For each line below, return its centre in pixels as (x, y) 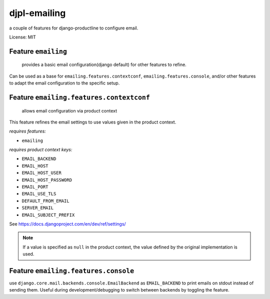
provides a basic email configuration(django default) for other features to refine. (104, 64)
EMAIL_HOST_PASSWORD (47, 180)
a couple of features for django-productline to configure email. (74, 28)
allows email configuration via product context (69, 110)
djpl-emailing (37, 13)
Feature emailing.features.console (72, 271)
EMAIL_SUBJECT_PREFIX (48, 215)
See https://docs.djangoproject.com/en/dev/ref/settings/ (67, 224)
